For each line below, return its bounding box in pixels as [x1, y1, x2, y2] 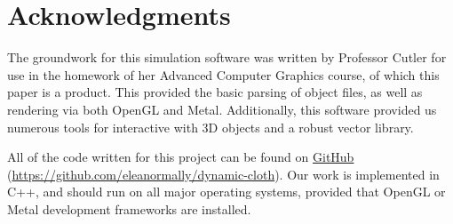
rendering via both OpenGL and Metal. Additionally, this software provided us [7, 100, 437, 118]
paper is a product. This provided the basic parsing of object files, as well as [7, 83, 423, 101]
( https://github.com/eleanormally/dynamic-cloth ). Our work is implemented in [7, 164, 440, 183]
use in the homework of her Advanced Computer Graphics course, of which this [7, 65, 440, 84]
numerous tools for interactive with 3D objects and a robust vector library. [7, 117, 414, 136]
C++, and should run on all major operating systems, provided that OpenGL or [7, 182, 446, 201]
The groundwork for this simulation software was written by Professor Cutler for [7, 48, 447, 67]
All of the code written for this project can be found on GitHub [7, 148, 354, 166]
